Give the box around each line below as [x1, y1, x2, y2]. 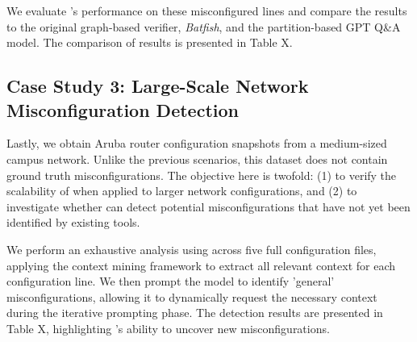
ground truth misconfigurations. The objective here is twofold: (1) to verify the [6, 166, 397, 183]
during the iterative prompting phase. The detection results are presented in [6, 304, 383, 321]
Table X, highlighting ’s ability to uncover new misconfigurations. [6, 319, 330, 336]
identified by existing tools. [6, 214, 140, 231]
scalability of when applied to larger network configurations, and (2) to [6, 182, 357, 199]
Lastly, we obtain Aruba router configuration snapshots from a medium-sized [6, 135, 387, 152]
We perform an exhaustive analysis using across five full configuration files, [6, 240, 377, 257]
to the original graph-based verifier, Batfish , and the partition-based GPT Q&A [6, 18, 401, 35]
